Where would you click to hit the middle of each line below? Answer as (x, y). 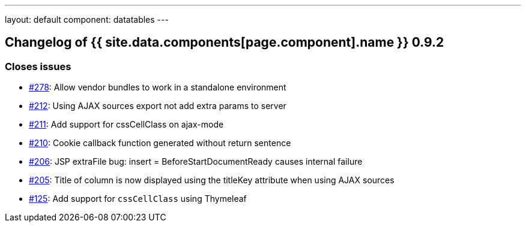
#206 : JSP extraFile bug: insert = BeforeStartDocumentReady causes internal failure (196, 162)
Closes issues (38, 66)
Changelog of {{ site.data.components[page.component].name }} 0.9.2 (225, 43)
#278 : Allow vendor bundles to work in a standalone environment (158, 87)
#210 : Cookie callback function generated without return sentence (160, 143)
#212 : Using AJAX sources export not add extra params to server (158, 106)
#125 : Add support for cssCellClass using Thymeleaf (138, 199)
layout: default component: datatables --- (87, 19)
